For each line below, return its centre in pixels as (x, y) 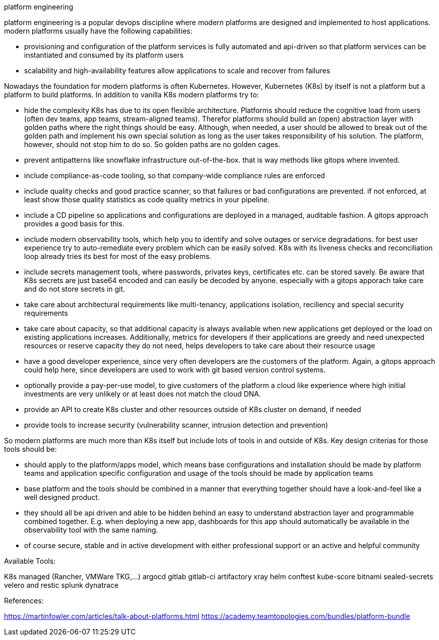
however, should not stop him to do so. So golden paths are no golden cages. (152, 144)
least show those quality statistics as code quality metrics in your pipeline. (147, 200)
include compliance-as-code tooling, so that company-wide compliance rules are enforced (175, 175)
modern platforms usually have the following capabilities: (98, 31)
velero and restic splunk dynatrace (61, 585)
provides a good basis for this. (74, 224)
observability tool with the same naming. (91, 530)
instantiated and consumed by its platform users (104, 55)
